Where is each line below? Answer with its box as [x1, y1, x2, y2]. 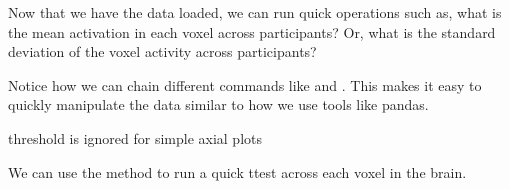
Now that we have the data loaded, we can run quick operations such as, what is [8, 2, 502, 22]
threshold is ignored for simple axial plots [8, 127, 263, 148]
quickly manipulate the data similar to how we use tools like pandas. [8, 94, 429, 115]
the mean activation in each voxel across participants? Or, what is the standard [8, 21, 496, 42]
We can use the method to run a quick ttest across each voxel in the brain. [8, 161, 467, 182]
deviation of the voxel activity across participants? [8, 41, 317, 62]
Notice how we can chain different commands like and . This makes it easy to [8, 74, 482, 95]
